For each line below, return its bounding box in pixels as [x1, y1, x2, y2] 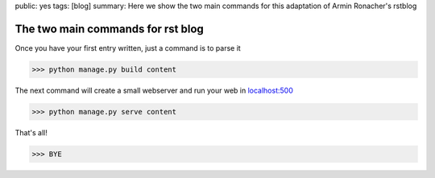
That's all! [14, 127, 48, 137]
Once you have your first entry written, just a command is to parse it [14, 43, 241, 52]
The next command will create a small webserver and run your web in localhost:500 [14, 85, 293, 95]
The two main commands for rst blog [14, 22, 205, 35]
